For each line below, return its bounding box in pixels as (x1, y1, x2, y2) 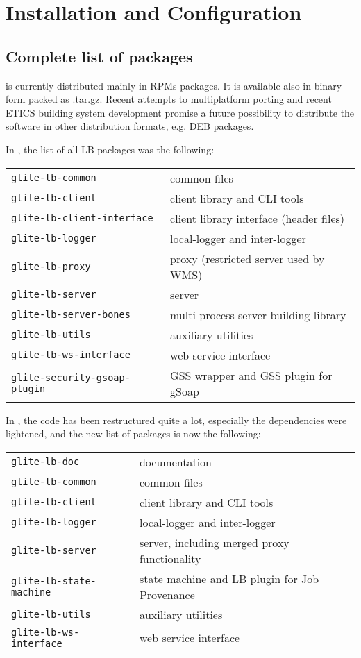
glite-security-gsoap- (11, 371, 131, 383)
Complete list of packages (6, 45, 193, 67)
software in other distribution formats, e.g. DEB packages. (6, 119, 254, 133)
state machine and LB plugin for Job (139, 570, 319, 587)
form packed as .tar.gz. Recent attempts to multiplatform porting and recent (6, 92, 332, 106)
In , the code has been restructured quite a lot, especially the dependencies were (6, 412, 347, 427)
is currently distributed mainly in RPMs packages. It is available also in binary (6, 78, 342, 92)
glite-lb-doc (11, 456, 80, 468)
